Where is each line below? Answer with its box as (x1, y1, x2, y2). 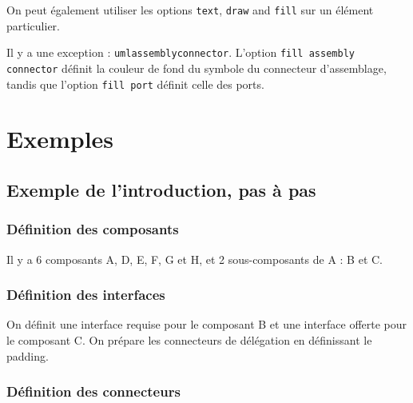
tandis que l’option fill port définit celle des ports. (6, 75, 264, 92)
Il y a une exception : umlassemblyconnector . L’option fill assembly (6, 44, 355, 61)
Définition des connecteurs (6, 381, 181, 401)
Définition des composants (6, 219, 179, 239)
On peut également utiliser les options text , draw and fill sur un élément (6, 2, 374, 18)
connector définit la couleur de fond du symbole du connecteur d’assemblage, (6, 59, 387, 76)
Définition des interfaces (6, 285, 165, 305)
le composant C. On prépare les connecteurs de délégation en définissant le (6, 332, 372, 348)
